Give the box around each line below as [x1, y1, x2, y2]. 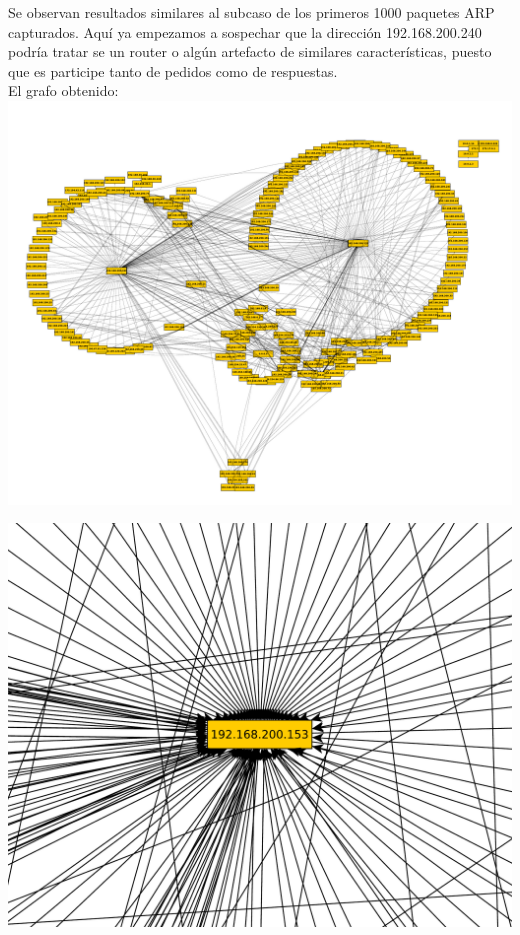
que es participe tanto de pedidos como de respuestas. [8, 60, 338, 81]
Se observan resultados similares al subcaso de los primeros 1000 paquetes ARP [8, 2, 495, 22]
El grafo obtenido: [8, 80, 119, 101]
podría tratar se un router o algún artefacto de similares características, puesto [8, 41, 492, 62]
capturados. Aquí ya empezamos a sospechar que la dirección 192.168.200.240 [8, 21, 482, 42]
